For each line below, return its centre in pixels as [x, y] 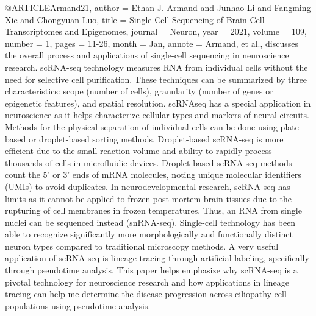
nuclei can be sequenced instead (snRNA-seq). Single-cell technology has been [150, 222]
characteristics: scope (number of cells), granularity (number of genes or [139, 91]
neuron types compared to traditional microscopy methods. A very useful [142, 246]
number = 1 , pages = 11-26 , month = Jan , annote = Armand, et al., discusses [152, 43]
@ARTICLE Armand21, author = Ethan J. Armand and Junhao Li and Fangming [158, 7]
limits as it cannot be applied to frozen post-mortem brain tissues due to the [148, 198]
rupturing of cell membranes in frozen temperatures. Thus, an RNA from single [153, 210]
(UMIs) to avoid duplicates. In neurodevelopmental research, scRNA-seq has [148, 186]
